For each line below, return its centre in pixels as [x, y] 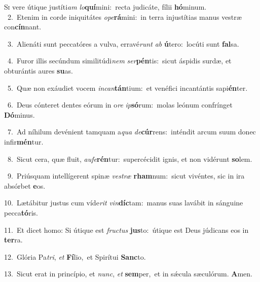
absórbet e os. [25, 185]
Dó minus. [20, 114]
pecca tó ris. [21, 212]
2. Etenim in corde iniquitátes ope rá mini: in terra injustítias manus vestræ [124, 16]
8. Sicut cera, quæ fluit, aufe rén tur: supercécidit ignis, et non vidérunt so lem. [130, 158]
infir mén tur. [24, 141]
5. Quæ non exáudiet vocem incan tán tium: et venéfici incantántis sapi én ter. [127, 87]
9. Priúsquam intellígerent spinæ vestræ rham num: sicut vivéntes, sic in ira [126, 176]
